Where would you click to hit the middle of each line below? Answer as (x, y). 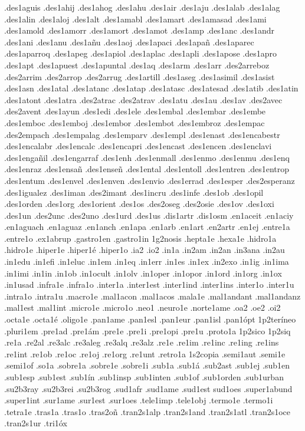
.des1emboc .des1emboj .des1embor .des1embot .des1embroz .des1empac (135, 122)
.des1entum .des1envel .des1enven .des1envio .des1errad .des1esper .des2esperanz (150, 180)
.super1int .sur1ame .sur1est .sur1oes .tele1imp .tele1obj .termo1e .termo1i (139, 400)
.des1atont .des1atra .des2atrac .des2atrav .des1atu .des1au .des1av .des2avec (143, 99)
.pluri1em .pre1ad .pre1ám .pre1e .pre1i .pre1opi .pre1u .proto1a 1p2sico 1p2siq (147, 330)
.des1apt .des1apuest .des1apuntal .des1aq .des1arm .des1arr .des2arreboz (137, 65)
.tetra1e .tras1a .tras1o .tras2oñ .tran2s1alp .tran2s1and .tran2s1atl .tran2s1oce (147, 411)
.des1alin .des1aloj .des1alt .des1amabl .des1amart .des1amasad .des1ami (135, 19)
